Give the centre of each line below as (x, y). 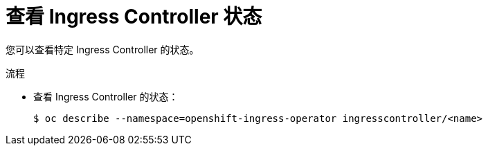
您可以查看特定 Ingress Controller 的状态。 (102, 49)
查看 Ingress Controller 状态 (134, 17)
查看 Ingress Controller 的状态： (106, 96)
